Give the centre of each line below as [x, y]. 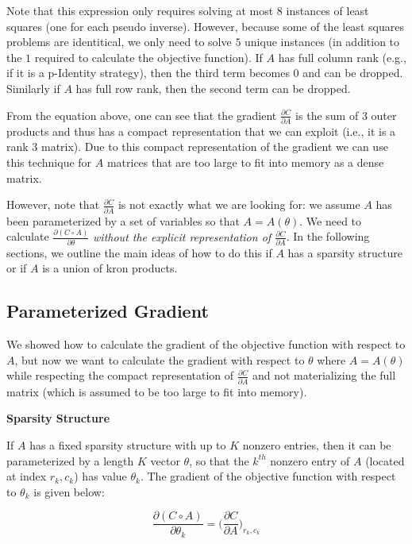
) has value [100, 476]
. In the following [328, 236]
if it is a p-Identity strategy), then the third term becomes [148, 73]
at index [27, 476]
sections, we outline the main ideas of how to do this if [139, 252]
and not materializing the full [324, 375]
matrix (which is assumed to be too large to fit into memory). [157, 391]
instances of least [327, 10]
